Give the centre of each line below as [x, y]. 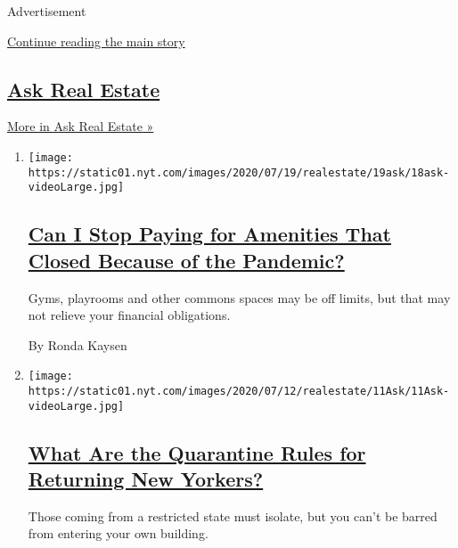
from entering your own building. [118, 533]
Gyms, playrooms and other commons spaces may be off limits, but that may [239, 297]
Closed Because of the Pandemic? [186, 260]
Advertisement [47, 11]
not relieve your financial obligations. [129, 315]
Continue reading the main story [96, 41]
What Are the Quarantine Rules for [197, 452]
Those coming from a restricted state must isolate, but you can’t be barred [233, 515]
